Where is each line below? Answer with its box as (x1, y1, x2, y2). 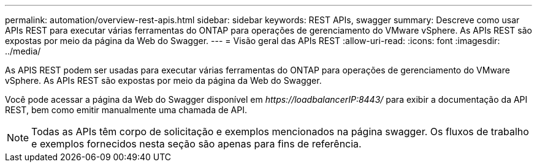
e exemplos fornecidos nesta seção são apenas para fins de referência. (31, 138, 362, 150)
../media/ (5, 46, 41, 56)
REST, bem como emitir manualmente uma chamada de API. (5, 105, 248, 115)
